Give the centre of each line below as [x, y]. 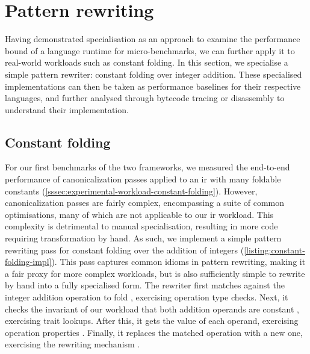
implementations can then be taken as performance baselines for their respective [153, 86]
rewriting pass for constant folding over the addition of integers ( [125, 250]
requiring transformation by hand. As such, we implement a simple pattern [143, 238]
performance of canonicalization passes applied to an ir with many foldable [143, 179]
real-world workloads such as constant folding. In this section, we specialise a [147, 62]
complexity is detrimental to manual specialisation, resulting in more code [141, 226]
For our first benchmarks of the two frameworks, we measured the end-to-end [147, 167]
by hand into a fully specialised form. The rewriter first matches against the [145, 285]
